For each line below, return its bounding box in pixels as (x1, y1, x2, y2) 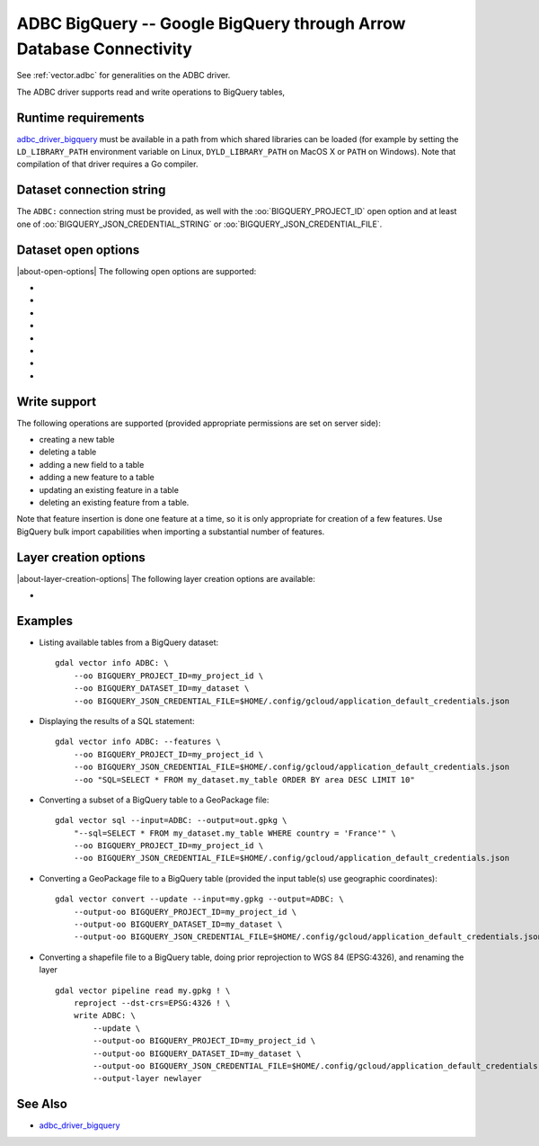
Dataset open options (16, 242, 140, 257)
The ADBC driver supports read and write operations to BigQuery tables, (16, 86, 286, 97)
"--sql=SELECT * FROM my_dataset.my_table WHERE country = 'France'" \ (73, 828, 396, 838)
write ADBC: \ (73, 1010, 137, 1021)
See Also (16, 1097, 67, 1112)
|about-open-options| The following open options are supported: (16, 265, 257, 276)
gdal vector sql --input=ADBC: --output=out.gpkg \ (55, 815, 287, 826)
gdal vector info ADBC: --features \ (55, 737, 222, 747)
